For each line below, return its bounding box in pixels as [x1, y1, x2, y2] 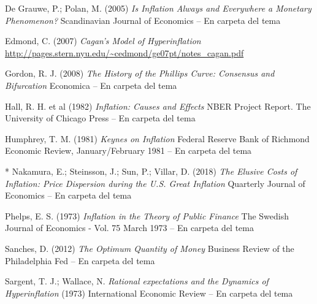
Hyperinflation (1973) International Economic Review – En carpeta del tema [5, 286, 293, 299]
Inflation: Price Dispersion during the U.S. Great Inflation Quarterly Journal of [5, 177, 305, 189]
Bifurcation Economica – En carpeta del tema [5, 78, 177, 91]
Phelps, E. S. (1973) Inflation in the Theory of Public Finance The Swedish [5, 209, 289, 222]
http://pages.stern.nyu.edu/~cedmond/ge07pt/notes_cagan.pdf [5, 46, 244, 59]
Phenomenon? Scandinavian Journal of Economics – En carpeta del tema [5, 13, 281, 26]
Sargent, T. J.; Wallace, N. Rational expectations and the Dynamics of [5, 275, 269, 287]
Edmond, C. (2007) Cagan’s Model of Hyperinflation [5, 34, 201, 47]
